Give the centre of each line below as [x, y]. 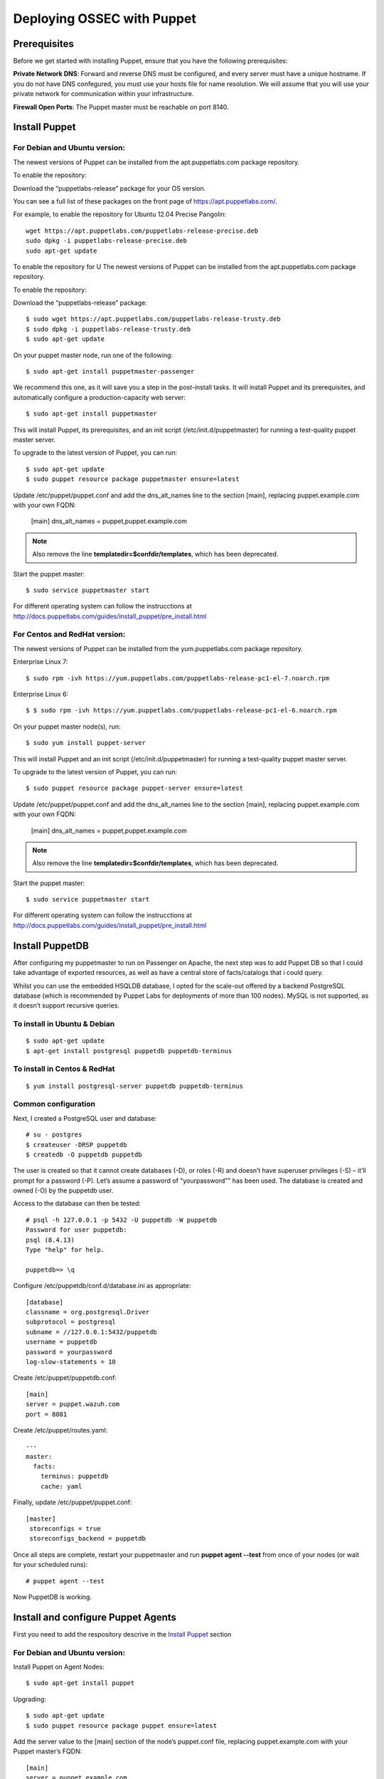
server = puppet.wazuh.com [73, 1404]
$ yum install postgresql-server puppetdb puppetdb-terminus [134, 1086]
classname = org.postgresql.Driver [88, 1312]
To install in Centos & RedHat [64, 1069]
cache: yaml [61, 1486]
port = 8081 [47, 1414]
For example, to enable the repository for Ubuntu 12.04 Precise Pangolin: [120, 214]
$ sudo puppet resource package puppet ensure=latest [121, 1725]
